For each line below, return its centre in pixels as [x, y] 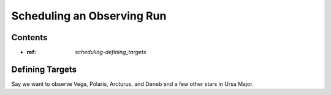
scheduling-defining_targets [111, 52]
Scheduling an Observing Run [89, 16]
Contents [29, 37]
